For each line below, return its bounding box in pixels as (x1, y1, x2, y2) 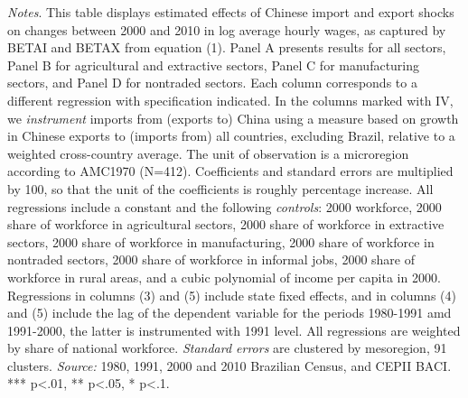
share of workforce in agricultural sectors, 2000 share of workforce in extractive (7, 215, 445, 234)
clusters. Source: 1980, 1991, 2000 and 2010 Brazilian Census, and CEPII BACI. (7, 356, 452, 375)
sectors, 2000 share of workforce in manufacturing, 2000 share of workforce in (7, 232, 435, 251)
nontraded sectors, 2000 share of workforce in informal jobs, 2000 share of (7, 250, 415, 269)
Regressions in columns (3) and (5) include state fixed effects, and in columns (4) (7, 285, 456, 304)
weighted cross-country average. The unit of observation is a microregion (7, 143, 409, 162)
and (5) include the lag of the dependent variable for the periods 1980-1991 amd (7, 303, 452, 322)
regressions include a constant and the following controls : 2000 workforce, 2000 (7, 197, 442, 216)
